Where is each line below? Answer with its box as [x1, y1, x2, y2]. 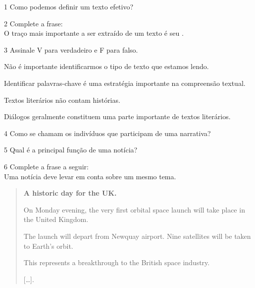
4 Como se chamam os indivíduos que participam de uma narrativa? [4, 128, 211, 138]
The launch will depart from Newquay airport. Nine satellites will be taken [23, 230, 251, 241]
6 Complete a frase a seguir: [4, 161, 89, 171]
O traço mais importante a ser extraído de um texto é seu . [4, 28, 184, 38]
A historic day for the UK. [23, 188, 117, 198]
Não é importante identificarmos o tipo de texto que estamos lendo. [4, 61, 209, 72]
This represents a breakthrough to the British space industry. [23, 257, 210, 268]
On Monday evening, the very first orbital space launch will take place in [23, 204, 245, 215]
